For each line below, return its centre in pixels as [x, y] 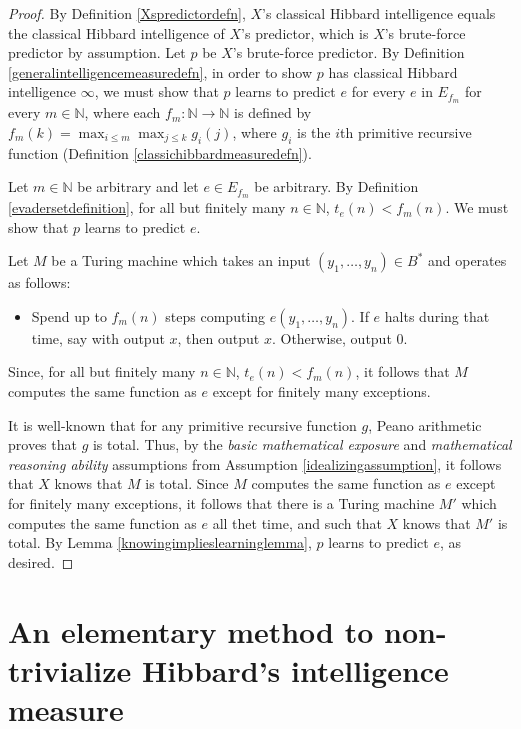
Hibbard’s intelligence [295, 669]
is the [314, 131]
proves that [42, 444]
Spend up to [69, 315]
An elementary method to [191, 630]
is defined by [273, 112]
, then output [218, 337]
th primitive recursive [406, 131]
